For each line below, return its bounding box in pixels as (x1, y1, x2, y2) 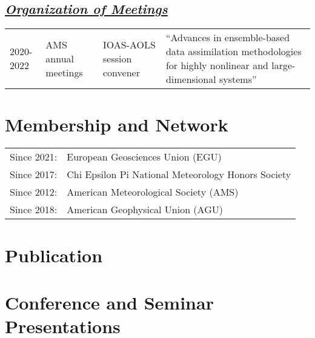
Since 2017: (10, 167, 58, 182)
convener (102, 65, 140, 79)
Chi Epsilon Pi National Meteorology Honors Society (67, 167, 291, 182)
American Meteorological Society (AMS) (67, 185, 239, 199)
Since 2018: (10, 202, 58, 217)
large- (271, 58, 296, 73)
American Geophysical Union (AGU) (67, 202, 223, 217)
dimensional (165, 72, 216, 87)
